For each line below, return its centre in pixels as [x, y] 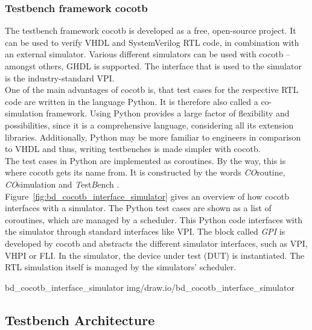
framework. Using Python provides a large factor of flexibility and [168, 113]
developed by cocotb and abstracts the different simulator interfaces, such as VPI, [156, 243]
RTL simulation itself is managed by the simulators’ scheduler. [121, 267]
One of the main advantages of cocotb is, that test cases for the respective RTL [152, 90]
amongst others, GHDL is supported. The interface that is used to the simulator [153, 66]
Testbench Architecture [80, 319]
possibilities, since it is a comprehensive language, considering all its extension [149, 125]
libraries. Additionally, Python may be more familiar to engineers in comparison [153, 137]
